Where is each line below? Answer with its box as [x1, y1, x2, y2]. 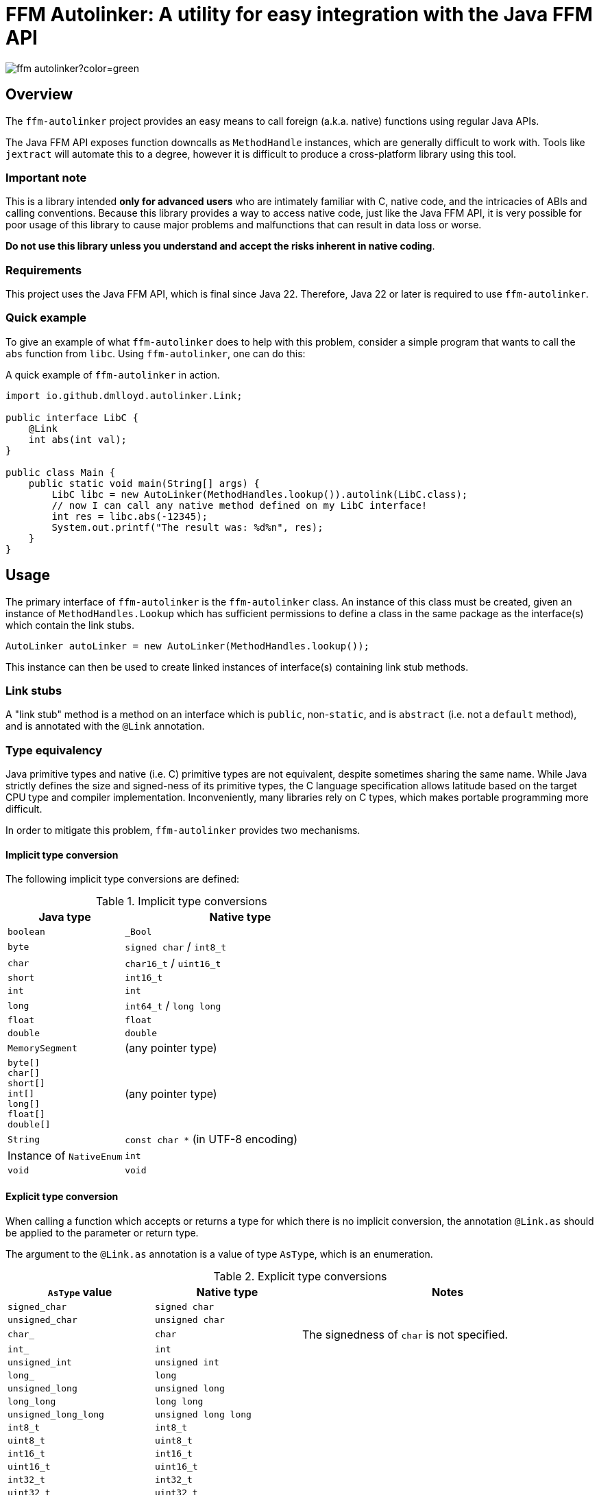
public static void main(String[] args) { [28, 477, 260, 489]
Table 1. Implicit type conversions [95, 894, 267, 909]
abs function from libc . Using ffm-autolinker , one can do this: [5, 347, 306, 359]
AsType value [47, 1284, 112, 1299]
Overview [5, 86, 73, 104]
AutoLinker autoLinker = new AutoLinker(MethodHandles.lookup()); [5, 640, 370, 651]
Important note [5, 170, 87, 184]
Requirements [5, 263, 82, 277]
